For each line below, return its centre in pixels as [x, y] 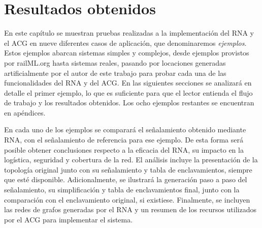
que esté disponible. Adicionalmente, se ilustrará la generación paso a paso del [126, 179]
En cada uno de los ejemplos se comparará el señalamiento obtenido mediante [125, 130]
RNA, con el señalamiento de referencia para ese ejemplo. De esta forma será [124, 140]
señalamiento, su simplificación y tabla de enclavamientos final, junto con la [122, 190]
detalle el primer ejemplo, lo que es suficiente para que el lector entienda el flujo [128, 92]
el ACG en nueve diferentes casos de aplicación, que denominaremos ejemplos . [125, 42]
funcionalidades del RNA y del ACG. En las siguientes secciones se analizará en [128, 83]
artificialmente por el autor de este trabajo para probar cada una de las [115, 73]
